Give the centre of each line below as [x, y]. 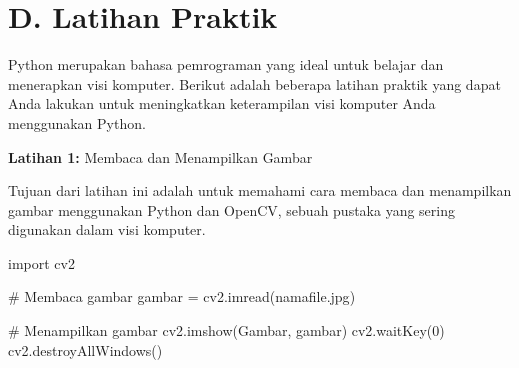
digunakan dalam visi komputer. [107, 229]
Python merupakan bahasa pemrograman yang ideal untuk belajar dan [226, 64]
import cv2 [41, 262]
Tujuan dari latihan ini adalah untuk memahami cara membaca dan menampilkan [260, 190]
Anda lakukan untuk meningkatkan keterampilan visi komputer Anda [222, 103]
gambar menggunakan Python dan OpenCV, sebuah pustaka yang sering [232, 209]
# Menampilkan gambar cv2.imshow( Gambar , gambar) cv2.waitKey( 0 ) [226, 330]
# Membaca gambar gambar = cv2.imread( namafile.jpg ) [182, 296]
